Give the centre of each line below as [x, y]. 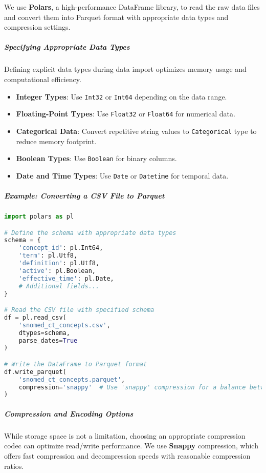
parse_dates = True [48, 340]
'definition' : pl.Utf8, [59, 263]
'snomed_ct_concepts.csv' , [64, 325]
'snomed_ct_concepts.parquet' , [72, 379]
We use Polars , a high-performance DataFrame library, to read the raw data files [132, 7]
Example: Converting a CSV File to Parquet [84, 195]
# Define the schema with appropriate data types [90, 233]
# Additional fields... [59, 286]
